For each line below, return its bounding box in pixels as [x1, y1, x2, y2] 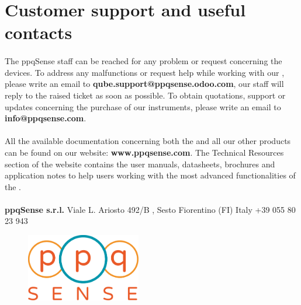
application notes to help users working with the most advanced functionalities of [5, 169, 296, 181]
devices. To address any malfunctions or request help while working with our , [5, 66, 285, 78]
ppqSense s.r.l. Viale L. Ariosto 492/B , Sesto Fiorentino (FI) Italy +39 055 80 [5, 203, 296, 215]
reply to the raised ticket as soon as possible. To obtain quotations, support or [5, 89, 286, 101]
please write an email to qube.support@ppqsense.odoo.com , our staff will [5, 78, 284, 90]
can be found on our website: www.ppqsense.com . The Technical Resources [5, 146, 284, 158]
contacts [5, 20, 72, 44]
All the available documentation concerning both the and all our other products [5, 135, 291, 147]
